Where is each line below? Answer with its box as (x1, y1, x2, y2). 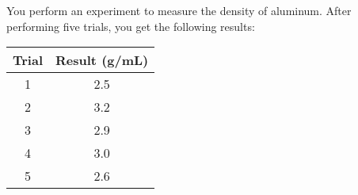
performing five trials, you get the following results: (6, 17, 255, 34)
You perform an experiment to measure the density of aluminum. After (6, 2, 352, 18)
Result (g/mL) (55, 51, 149, 70)
